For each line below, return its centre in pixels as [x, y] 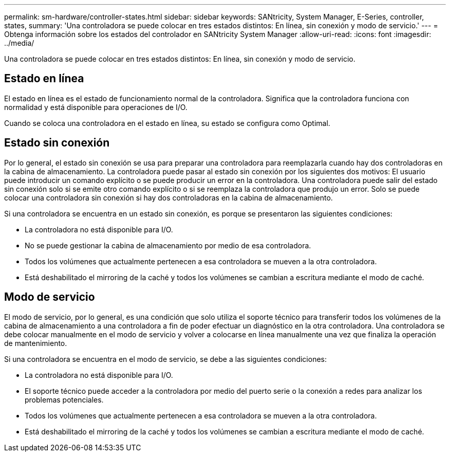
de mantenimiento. [36, 343]
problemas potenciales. [64, 399]
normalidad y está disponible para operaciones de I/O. [96, 107]
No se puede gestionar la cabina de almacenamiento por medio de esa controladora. [168, 245]
